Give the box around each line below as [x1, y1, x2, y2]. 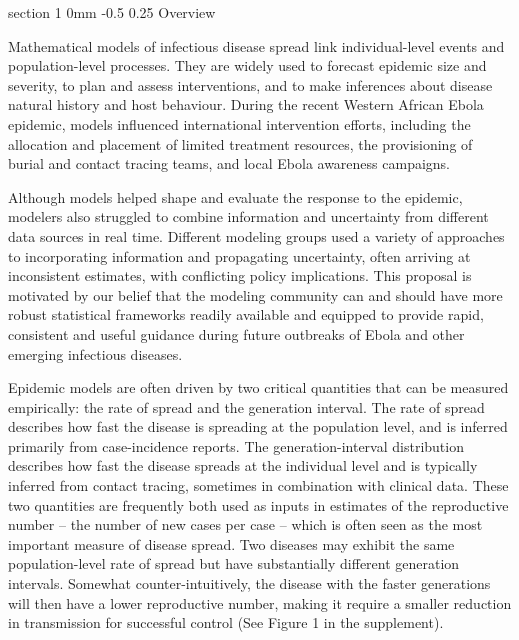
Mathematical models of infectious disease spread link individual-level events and [8, 35, 505, 56]
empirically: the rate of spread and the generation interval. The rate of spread [8, 396, 485, 417]
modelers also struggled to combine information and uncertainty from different [8, 206, 489, 227]
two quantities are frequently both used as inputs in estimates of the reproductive [8, 494, 509, 515]
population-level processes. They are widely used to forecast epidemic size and [8, 55, 487, 76]
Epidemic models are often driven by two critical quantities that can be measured [8, 377, 509, 398]
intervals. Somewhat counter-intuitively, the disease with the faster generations [8, 573, 491, 594]
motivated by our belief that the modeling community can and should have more [8, 284, 503, 305]
